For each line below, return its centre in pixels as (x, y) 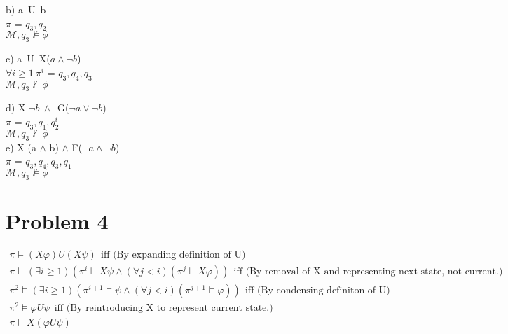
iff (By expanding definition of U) (173, 255)
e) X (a (21, 147)
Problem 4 (57, 220)
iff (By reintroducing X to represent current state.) (164, 308)
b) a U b (26, 9)
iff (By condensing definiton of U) (317, 290)
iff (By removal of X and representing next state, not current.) (368, 271)
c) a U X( (28, 58)
